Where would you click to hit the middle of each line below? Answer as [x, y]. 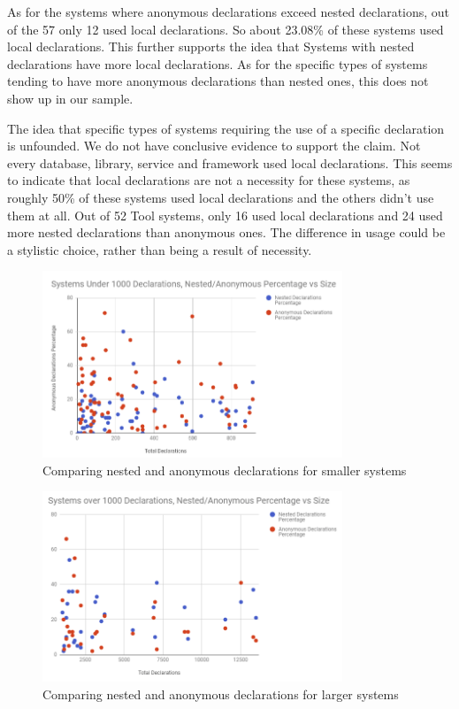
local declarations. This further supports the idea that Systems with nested [211, 46]
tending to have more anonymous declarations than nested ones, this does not [218, 81]
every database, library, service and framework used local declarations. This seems [230, 162]
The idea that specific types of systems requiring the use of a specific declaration [226, 128]
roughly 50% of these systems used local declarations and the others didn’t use [221, 197]
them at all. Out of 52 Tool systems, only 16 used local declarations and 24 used [225, 215]
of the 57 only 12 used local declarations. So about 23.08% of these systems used [226, 29]
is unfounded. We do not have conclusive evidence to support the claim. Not [214, 146]
